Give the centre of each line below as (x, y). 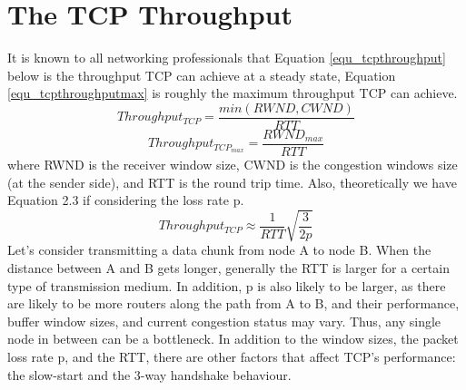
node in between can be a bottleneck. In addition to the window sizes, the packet (233, 339)
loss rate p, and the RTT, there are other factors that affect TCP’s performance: (232, 356)
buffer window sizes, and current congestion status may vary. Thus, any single (224, 321)
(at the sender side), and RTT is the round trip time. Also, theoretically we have (232, 182)
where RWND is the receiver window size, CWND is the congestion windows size (233, 165)
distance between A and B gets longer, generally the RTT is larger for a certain (228, 267)
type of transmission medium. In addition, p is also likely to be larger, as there (227, 285)
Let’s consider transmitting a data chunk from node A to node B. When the (219, 250)
